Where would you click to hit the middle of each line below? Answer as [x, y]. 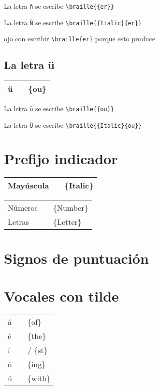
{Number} [71, 207]
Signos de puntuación [76, 258]
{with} [39, 378]
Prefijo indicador [61, 158]
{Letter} [67, 221]
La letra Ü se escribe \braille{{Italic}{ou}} [73, 125]
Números [23, 207]
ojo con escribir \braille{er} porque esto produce [79, 39]
